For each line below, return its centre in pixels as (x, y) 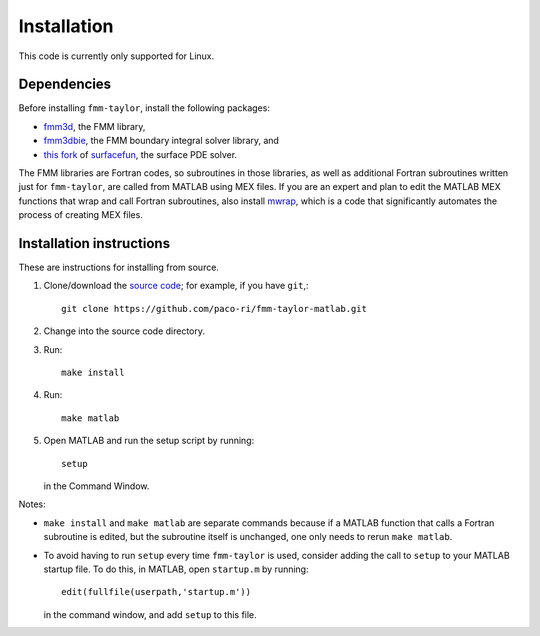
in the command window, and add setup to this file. (150, 614)
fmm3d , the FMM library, (94, 126)
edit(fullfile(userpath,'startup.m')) (156, 592)
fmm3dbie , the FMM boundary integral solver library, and (161, 141)
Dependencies (65, 84)
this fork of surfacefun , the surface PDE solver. (140, 154)
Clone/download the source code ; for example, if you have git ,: (176, 286)
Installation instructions (94, 243)
